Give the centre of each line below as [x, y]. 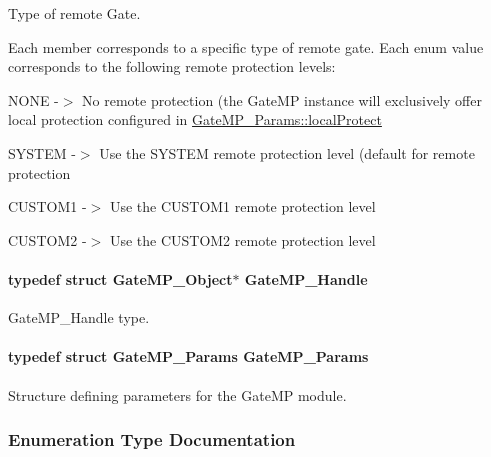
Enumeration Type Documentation [152, 439]
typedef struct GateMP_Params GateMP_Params [188, 356]
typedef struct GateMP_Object [120, 278]
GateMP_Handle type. [79, 317]
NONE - [33, 99]
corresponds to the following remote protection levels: [172, 66]
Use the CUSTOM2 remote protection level [242, 239]
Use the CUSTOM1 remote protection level [242, 206]
